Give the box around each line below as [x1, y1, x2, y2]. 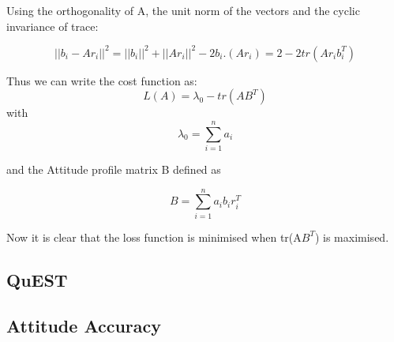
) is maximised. [314, 228, 389, 245]
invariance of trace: [6, 17, 99, 34]
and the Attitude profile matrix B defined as [6, 161, 221, 177]
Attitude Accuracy [6, 314, 162, 338]
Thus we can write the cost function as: [6, 72, 197, 88]
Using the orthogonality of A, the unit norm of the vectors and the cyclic [6, 2, 360, 18]
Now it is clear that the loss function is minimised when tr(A [6, 228, 302, 245]
